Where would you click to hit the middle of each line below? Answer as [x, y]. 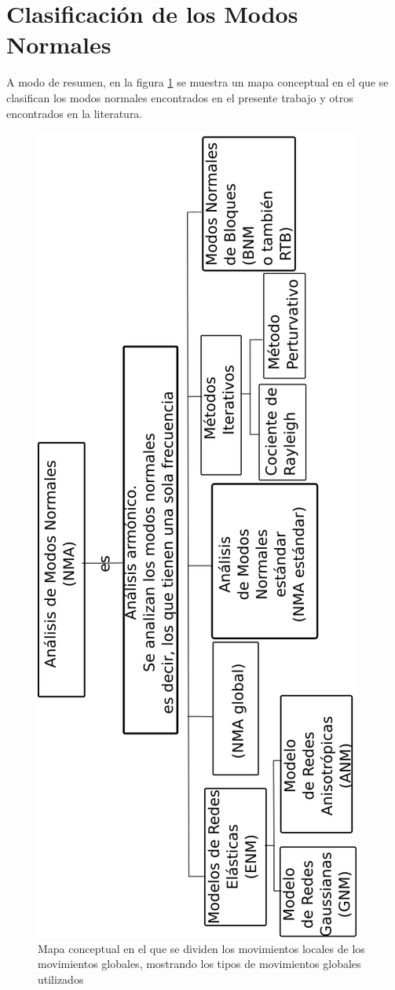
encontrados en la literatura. [75, 113]
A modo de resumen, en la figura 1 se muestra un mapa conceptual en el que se [197, 82]
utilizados [61, 979]
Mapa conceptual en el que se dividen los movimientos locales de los [201, 948]
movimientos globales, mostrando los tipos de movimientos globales [199, 964]
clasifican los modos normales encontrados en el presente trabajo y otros [180, 97]
